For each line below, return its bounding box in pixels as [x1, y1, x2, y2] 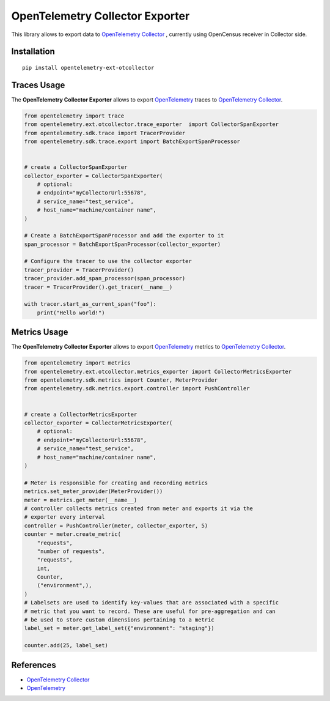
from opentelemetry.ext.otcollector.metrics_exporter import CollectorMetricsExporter [24, 368, 292, 375]
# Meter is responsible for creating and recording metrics [24, 479, 208, 486]
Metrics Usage [11, 327, 68, 338]
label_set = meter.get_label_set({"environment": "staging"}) [24, 625, 215, 632]
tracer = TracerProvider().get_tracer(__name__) [24, 283, 173, 291]
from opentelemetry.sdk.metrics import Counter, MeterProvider [24, 377, 218, 384]
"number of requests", [37, 547, 105, 555]
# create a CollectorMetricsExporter [24, 410, 137, 418]
